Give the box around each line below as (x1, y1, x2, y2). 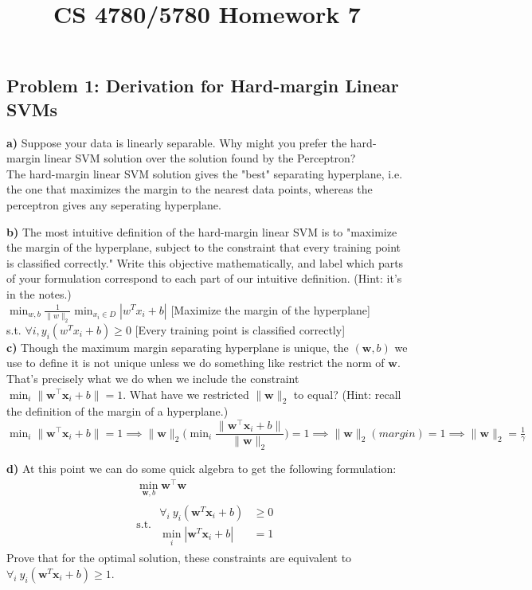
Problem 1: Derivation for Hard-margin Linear (6, 73, 399, 98)
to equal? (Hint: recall (293, 385, 401, 402)
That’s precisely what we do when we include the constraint (6, 369, 299, 386)
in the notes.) (6, 285, 72, 302)
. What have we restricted (123, 385, 249, 402)
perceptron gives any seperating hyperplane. (6, 196, 221, 213)
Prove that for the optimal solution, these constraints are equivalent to (6, 549, 352, 566)
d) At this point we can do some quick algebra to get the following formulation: (6, 459, 397, 476)
